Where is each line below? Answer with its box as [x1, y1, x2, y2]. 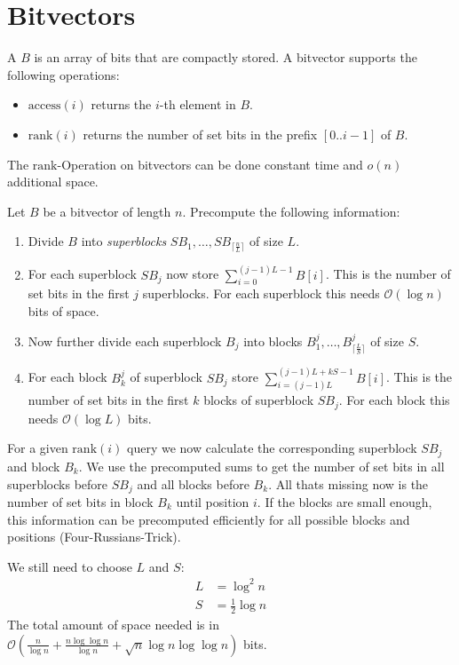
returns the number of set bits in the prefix [83, 124, 318, 143]
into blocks [243, 331, 303, 350]
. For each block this [338, 391, 450, 409]
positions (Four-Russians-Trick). [7, 527, 181, 546]
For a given [7, 439, 68, 457]
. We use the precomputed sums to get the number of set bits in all [78, 456, 445, 475]
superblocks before [7, 474, 108, 493]
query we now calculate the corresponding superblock [127, 439, 417, 457]
